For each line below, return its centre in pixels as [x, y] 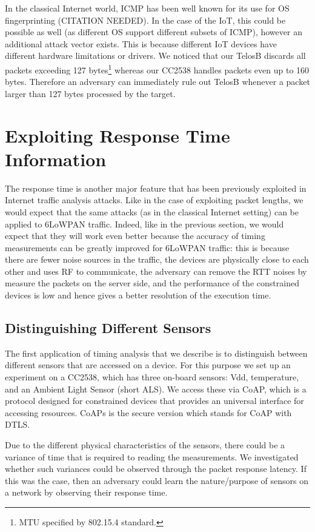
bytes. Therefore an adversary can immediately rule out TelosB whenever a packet [157, 82]
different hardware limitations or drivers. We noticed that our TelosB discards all [155, 56]
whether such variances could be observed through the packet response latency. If [156, 469]
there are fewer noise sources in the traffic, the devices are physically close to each [157, 259]
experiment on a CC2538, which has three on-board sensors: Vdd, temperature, [152, 377]
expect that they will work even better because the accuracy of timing [135, 236]
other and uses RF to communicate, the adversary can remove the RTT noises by [156, 271]
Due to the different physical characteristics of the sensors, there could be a [145, 445]
